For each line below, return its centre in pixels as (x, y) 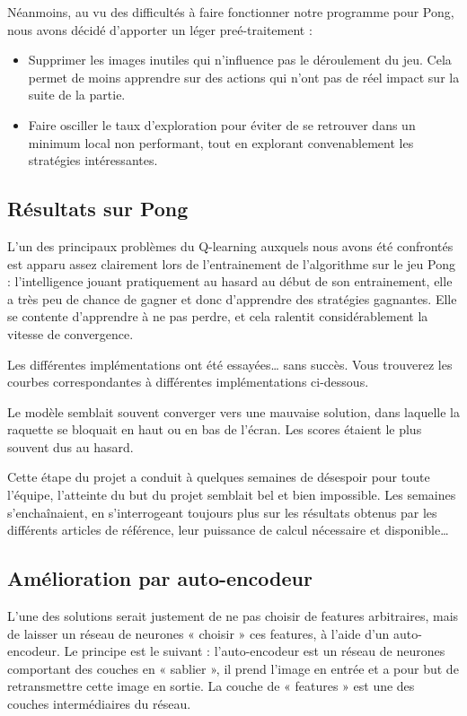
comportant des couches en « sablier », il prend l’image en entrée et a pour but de (233, 668)
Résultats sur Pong (98, 209)
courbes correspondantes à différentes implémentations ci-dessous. (188, 382)
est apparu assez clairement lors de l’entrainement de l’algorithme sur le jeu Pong (231, 263)
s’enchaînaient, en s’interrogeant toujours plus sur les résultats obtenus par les (222, 512)
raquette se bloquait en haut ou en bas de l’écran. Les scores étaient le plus (215, 429)
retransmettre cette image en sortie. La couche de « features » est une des (211, 686)
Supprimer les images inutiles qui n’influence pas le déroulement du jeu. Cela (240, 60)
